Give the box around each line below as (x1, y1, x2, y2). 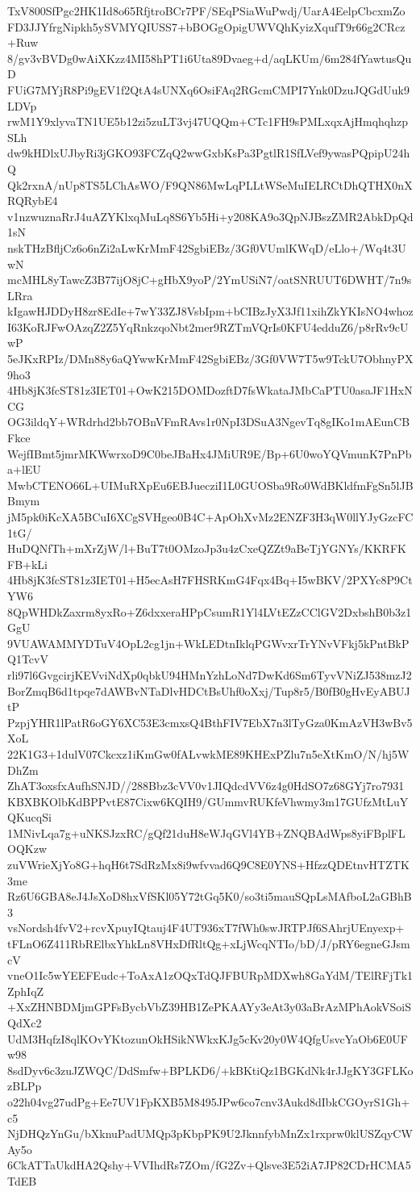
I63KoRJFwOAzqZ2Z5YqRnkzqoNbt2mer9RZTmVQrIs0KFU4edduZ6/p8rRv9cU (7, 318, 409, 335)
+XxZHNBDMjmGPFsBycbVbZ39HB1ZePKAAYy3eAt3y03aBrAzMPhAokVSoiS (7, 998, 411, 1015)
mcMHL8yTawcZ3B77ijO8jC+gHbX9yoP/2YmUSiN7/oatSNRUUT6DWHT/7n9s (7, 271, 412, 288)
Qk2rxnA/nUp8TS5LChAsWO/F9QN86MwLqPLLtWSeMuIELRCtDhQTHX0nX (7, 176, 413, 193)
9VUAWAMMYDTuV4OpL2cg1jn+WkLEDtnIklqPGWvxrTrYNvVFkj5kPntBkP (7, 634, 410, 651)
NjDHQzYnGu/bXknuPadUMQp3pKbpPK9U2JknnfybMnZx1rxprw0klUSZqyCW (7, 1125, 413, 1142)
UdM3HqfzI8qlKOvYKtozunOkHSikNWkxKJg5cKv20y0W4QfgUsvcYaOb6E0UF (7, 1030, 408, 1047)
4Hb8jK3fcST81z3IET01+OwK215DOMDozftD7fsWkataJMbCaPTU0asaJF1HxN (7, 382, 413, 399)
